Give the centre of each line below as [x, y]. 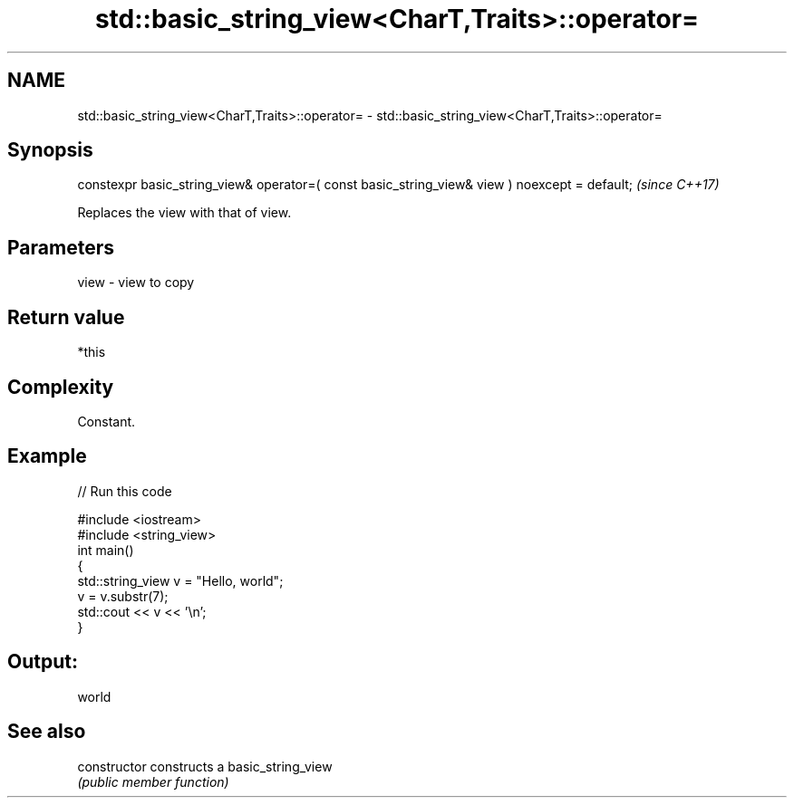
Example [47, 456]
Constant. [107, 421]
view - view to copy [136, 283]
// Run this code [125, 491]
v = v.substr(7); [123, 596]
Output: [43, 662]
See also [47, 732]
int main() [106, 550]
